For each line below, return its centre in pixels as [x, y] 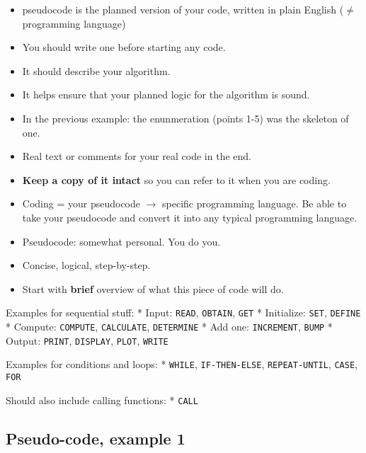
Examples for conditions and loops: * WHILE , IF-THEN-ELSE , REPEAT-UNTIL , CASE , [182, 364]
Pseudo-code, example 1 [96, 438]
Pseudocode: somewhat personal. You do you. [121, 241]
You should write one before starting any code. [124, 47]
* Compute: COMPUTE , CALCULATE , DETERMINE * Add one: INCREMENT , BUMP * [169, 326]
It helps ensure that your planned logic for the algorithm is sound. [166, 94]
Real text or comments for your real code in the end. [137, 156]
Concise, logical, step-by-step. [86, 265]
